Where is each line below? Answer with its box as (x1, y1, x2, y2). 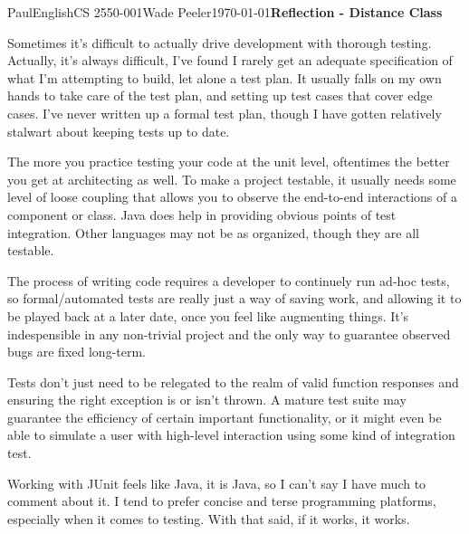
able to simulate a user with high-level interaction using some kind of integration (7, 425, 455, 444)
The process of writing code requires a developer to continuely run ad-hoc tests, (7, 271, 450, 290)
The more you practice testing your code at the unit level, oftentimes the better (7, 152, 450, 171)
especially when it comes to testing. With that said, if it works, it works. (7, 509, 410, 528)
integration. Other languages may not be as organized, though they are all (7, 223, 419, 242)
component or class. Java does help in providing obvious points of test (7, 205, 397, 224)
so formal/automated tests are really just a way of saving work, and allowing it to (7, 289, 462, 308)
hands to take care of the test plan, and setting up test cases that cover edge (7, 86, 433, 105)
